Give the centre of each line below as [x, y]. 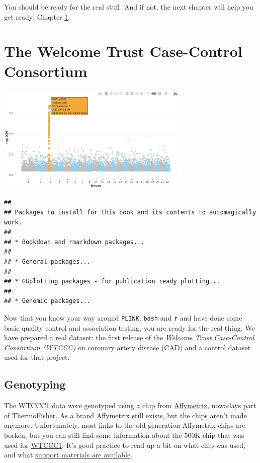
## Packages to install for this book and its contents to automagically [130, 212]
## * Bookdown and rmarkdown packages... [74, 242]
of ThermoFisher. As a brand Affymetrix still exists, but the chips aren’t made [125, 415]
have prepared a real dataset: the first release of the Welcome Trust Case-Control [129, 337]
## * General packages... [47, 261]
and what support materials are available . [68, 455]
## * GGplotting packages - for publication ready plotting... [112, 282]
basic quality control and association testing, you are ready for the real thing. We [129, 327]
